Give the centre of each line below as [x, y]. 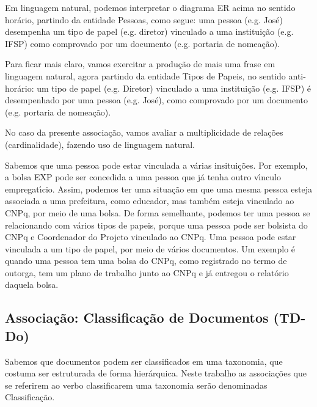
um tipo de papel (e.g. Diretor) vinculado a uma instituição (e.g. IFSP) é [174, 88]
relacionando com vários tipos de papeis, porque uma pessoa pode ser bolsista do [156, 225]
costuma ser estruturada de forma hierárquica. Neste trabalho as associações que [156, 373]
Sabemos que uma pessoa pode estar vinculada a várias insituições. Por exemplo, [156, 165]
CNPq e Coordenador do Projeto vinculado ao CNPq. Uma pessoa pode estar [151, 237]
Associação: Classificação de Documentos [137, 317]
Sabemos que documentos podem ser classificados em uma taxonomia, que [144, 361]
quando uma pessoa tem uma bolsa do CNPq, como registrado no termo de [146, 261]
